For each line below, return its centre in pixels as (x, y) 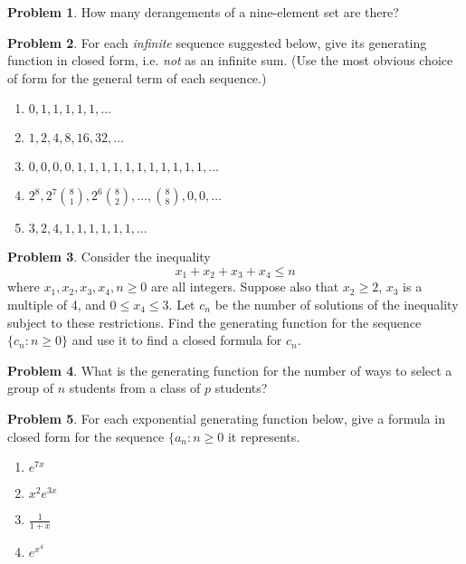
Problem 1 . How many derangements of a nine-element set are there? (203, 12)
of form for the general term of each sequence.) (137, 77)
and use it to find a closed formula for (177, 340)
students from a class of (135, 388)
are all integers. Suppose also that (245, 287)
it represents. (264, 436)
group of (31, 388)
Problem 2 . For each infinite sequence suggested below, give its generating (217, 42)
